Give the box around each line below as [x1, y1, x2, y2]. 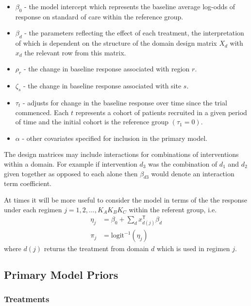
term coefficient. [4, 178, 52, 188]
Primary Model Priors [4, 267, 118, 282]
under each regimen [4, 204, 62, 214]
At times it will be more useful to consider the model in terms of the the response [4, 194, 248, 204]
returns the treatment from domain [44, 243, 149, 254]
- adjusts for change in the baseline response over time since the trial [22, 97, 227, 107]
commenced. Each [15, 107, 69, 117]
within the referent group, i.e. [129, 204, 217, 214]
